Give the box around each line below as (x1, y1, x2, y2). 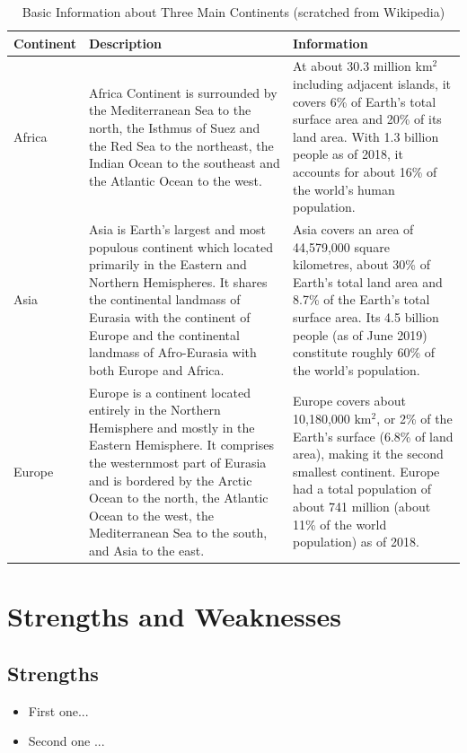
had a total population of (293, 479, 432, 498)
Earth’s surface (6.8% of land (293, 426, 454, 445)
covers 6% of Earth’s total (293, 92, 436, 110)
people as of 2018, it (293, 144, 403, 163)
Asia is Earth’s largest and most (89, 220, 267, 239)
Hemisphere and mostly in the (89, 417, 255, 436)
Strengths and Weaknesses (7, 598, 341, 635)
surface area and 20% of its (293, 109, 442, 128)
